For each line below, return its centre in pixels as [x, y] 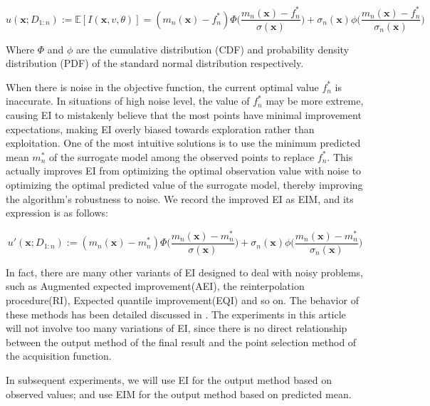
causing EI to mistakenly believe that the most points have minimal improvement [184, 114]
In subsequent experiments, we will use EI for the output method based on [169, 379]
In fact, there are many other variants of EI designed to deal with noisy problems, [184, 272]
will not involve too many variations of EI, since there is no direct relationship [177, 328]
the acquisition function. [59, 356]
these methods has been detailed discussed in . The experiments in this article [176, 314]
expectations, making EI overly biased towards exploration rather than [160, 129]
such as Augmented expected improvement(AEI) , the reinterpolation [155, 286]
